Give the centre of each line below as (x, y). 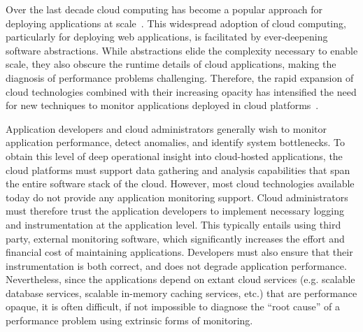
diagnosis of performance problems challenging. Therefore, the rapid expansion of (180, 77)
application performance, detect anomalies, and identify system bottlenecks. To (175, 142)
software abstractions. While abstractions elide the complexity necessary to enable (182, 50)
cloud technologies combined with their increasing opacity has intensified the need (181, 91)
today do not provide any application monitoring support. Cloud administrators (177, 197)
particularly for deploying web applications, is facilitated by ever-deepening (167, 37)
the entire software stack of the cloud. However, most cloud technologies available (180, 183)
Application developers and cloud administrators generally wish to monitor (166, 128)
